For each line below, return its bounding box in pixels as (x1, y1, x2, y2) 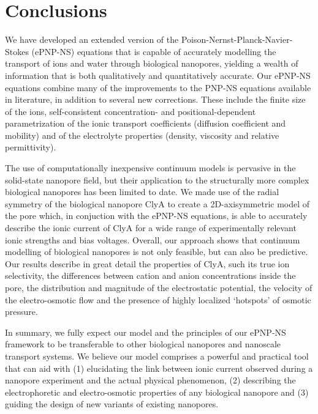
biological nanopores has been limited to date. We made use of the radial (5, 185, 279, 198)
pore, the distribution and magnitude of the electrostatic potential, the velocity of (5, 281, 312, 294)
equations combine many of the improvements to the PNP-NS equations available (5, 81, 311, 94)
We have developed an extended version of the (5, 33, 179, 46)
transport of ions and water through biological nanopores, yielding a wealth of (5, 57, 298, 70)
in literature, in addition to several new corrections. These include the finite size (5, 93, 306, 106)
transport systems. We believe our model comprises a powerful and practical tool (5, 349, 309, 362)
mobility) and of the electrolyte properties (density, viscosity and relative (5, 128, 279, 141)
